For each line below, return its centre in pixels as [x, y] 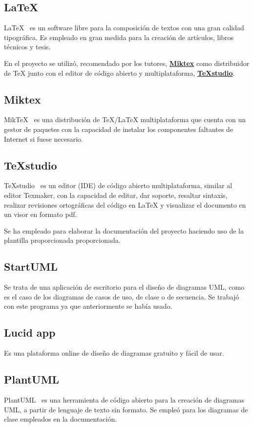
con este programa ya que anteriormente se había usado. [88, 306]
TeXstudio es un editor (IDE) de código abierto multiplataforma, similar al [118, 185]
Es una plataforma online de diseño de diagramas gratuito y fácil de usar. [114, 353]
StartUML [31, 267]
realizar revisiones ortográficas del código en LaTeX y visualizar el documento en [125, 204]
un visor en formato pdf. [41, 214]
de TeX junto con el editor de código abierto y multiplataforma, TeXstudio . [119, 73]
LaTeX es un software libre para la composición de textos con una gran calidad [124, 28]
